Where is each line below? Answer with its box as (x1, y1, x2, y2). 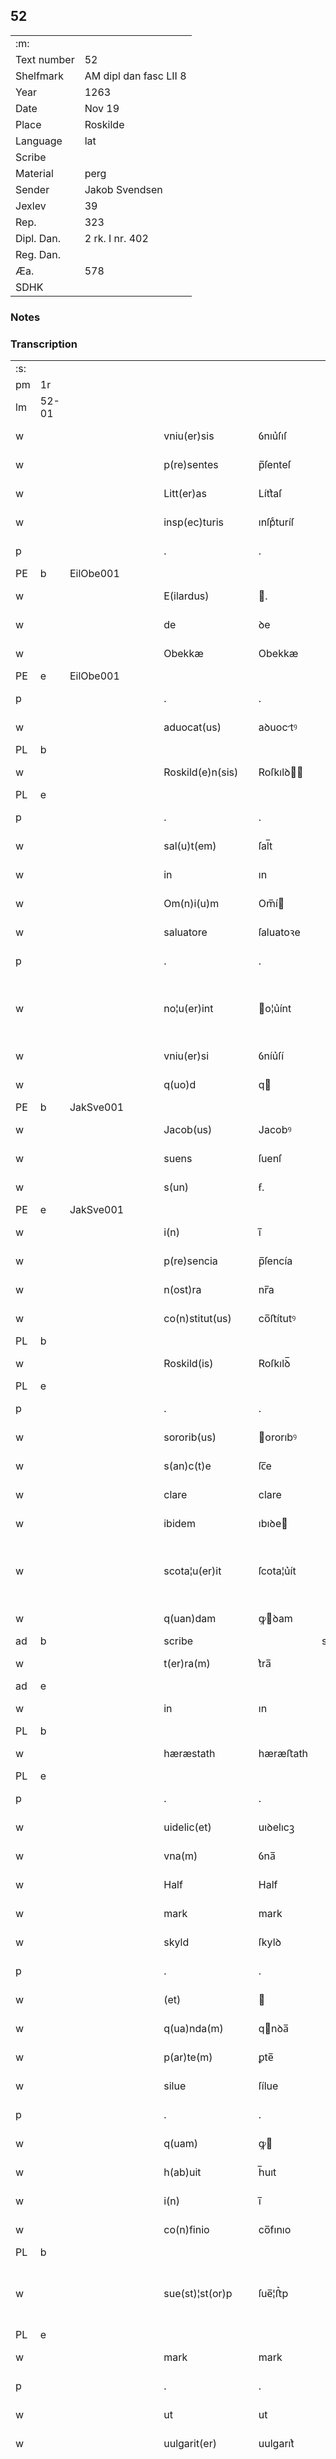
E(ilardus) (163, 589, 210, 603)
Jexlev (15, 199, 47, 213)
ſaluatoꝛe (258, 925, 301, 939)
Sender (15, 182, 50, 196)
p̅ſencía (258, 1254, 293, 1268)
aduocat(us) (163, 720, 222, 734)
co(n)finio (163, 2223, 210, 2237)
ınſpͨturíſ (258, 515, 295, 529)
